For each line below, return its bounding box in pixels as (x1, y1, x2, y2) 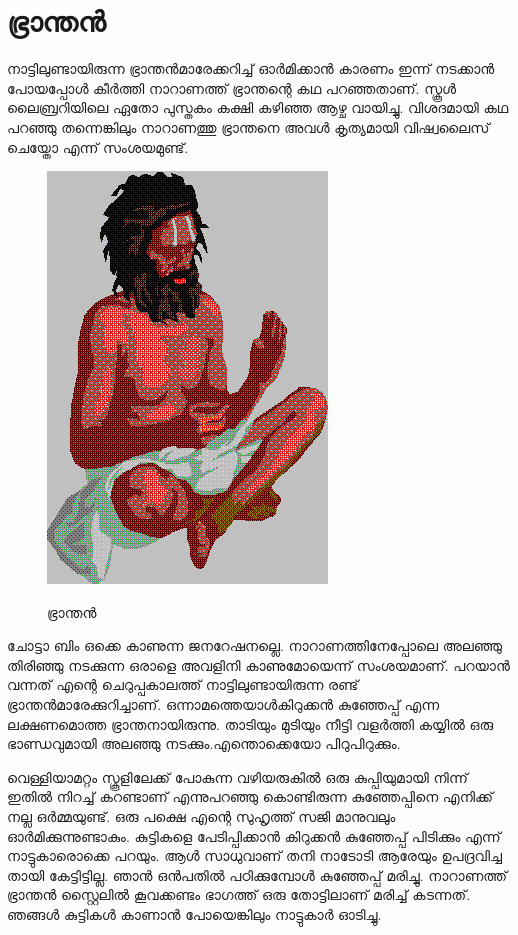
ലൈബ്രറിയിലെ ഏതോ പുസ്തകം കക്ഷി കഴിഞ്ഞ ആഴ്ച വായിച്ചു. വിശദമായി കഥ (7, 97, 509, 118)
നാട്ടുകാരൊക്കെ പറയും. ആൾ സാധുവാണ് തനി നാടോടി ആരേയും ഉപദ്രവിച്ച (7, 845, 502, 866)
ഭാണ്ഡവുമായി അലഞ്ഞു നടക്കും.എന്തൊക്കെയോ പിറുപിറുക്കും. (7, 733, 401, 754)
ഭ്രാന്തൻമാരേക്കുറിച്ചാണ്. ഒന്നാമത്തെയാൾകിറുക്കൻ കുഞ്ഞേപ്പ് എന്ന (7, 694, 440, 715)
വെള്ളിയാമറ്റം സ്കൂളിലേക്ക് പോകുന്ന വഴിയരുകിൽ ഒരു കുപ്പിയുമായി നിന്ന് (7, 766, 468, 787)
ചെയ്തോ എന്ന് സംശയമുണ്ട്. (7, 136, 189, 157)
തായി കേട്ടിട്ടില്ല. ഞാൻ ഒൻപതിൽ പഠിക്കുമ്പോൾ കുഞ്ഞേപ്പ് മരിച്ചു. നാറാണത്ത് (7, 864, 507, 885)
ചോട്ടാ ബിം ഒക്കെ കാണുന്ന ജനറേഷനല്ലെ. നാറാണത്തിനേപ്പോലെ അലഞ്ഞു (7, 635, 502, 656)
